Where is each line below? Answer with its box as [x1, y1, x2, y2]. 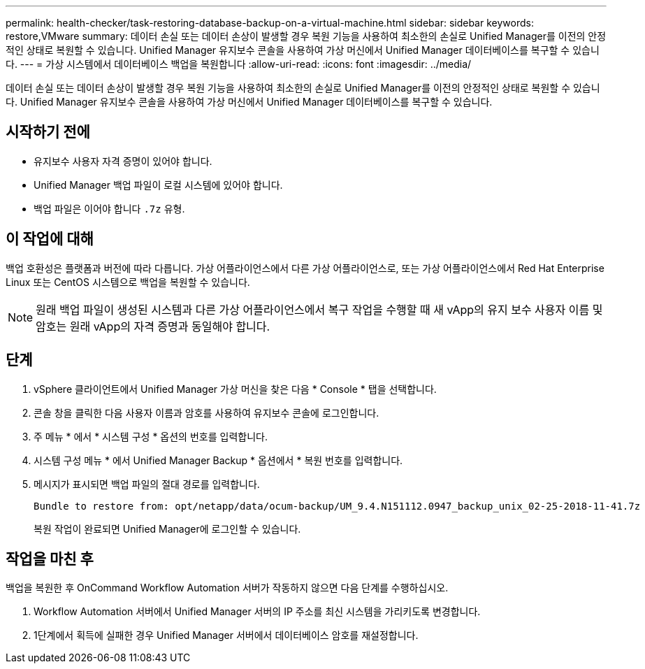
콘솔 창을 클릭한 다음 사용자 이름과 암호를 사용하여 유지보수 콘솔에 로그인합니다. [34, 406, 379, 419]
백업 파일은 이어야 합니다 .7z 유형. [34, 202, 185, 215]
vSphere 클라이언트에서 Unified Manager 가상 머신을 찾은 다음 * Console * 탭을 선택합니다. [34, 382, 437, 395]
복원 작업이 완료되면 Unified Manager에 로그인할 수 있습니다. [34, 522, 301, 535]
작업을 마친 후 [6, 549, 94, 568]
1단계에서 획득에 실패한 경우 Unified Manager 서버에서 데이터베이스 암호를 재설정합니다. [34, 629, 419, 642]
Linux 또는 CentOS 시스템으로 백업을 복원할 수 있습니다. [6, 275, 250, 288]
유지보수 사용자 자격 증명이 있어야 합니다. [34, 154, 212, 167]
